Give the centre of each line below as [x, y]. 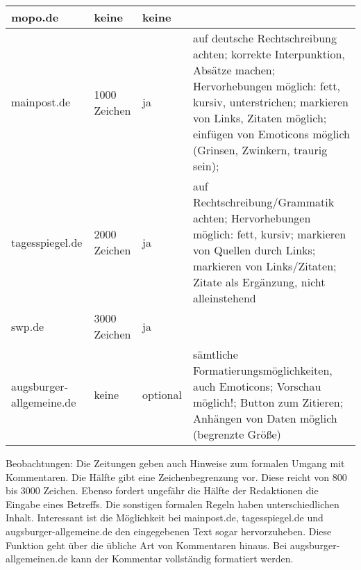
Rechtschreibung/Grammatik [263, 202]
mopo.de [35, 17]
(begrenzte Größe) [237, 434]
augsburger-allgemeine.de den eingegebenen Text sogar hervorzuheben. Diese [169, 531]
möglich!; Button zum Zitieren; [268, 402]
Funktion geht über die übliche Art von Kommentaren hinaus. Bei [146, 545]
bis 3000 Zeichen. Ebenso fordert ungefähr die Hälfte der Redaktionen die [162, 490]
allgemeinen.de [37, 559]
